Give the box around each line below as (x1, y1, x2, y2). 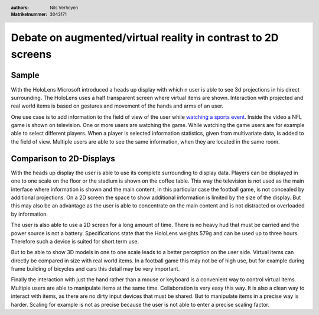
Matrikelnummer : (11, 12, 47, 18)
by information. (11, 210, 48, 217)
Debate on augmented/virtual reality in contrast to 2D (11, 31, 279, 44)
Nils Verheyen (50, 5, 79, 11)
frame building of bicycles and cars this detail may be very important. (11, 265, 180, 272)
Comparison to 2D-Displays (11, 154, 115, 164)
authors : (11, 5, 29, 11)
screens (11, 48, 52, 61)
